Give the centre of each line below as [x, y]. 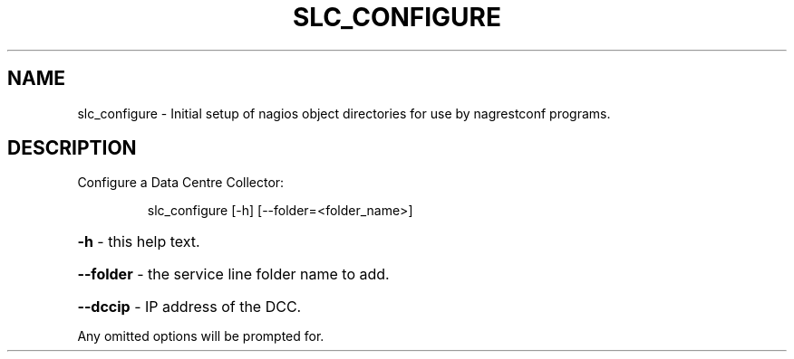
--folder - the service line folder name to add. [233, 274]
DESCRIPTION [72, 148]
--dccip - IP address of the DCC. [189, 307]
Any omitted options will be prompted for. [201, 336]
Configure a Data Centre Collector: [181, 183]
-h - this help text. [139, 242]
